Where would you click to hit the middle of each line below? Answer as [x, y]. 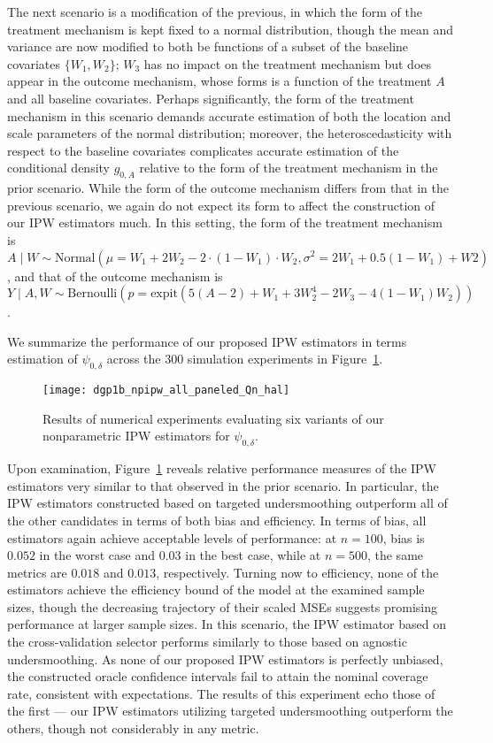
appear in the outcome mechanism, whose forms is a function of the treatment [220, 81]
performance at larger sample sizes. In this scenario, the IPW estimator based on [227, 624]
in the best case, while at [253, 555]
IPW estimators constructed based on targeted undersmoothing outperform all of [227, 503]
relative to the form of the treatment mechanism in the [289, 168]
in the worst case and [97, 555]
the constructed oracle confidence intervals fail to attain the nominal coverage [218, 676]
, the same [395, 555]
